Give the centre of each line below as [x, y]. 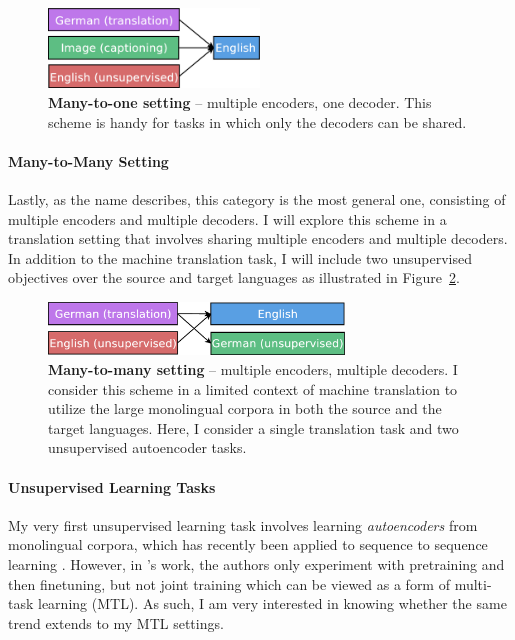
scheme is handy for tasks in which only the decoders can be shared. [257, 121]
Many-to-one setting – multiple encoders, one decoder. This [240, 101]
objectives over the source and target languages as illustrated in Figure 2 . [234, 277]
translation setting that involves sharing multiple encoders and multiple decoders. [258, 238]
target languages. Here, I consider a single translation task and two [253, 427]
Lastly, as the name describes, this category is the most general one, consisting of [257, 198]
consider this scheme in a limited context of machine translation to [253, 388]
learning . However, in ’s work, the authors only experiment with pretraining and [256, 564]
